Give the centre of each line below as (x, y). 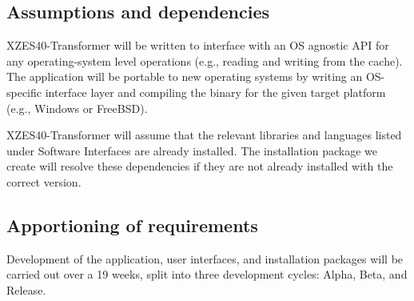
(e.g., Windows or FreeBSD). (77, 108)
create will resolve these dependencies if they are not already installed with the (200, 166)
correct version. (44, 181)
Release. (26, 289)
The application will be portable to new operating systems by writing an (185, 76)
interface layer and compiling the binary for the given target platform (215, 92)
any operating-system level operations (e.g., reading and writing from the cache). (205, 60)
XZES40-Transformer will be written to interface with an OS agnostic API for (198, 45)
